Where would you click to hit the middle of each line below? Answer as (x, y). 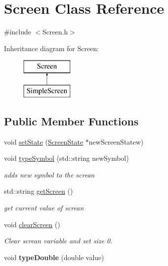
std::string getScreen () (39, 191)
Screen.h (55, 32)
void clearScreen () (32, 224)
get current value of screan (44, 208)
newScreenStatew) (116, 141)
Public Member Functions (71, 121)
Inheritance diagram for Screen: (52, 48)
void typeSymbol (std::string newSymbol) (67, 158)
